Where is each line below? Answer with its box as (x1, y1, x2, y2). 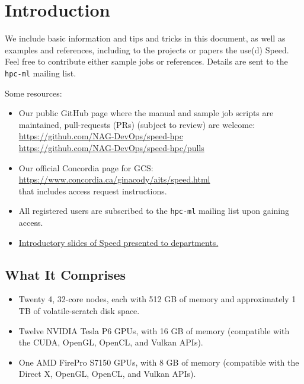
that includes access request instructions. (18, 184, 167, 197)
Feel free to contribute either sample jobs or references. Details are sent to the (5, 55, 288, 68)
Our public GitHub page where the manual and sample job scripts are (18, 107, 274, 119)
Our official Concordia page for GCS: (18, 161, 153, 174)
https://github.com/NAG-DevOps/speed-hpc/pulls (18, 141, 204, 153)
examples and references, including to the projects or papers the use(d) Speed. (5, 43, 289, 56)
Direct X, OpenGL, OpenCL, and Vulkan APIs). (18, 367, 196, 380)
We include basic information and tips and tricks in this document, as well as (5, 32, 286, 44)
